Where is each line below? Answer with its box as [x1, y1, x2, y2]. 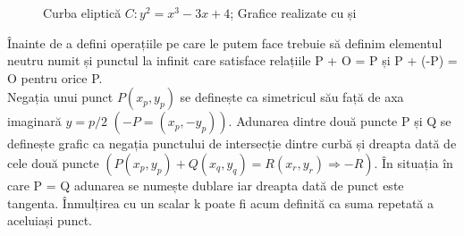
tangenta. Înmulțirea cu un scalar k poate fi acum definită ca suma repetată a [7, 193, 434, 212]
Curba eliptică [43, 4, 122, 21]
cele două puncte [7, 153, 99, 172]
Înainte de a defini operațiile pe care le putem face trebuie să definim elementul [7, 33, 443, 52]
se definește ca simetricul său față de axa [180, 88, 404, 106]
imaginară [7, 112, 62, 131]
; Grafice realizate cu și [230, 4, 357, 21]
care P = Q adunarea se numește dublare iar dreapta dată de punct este [7, 175, 404, 194]
